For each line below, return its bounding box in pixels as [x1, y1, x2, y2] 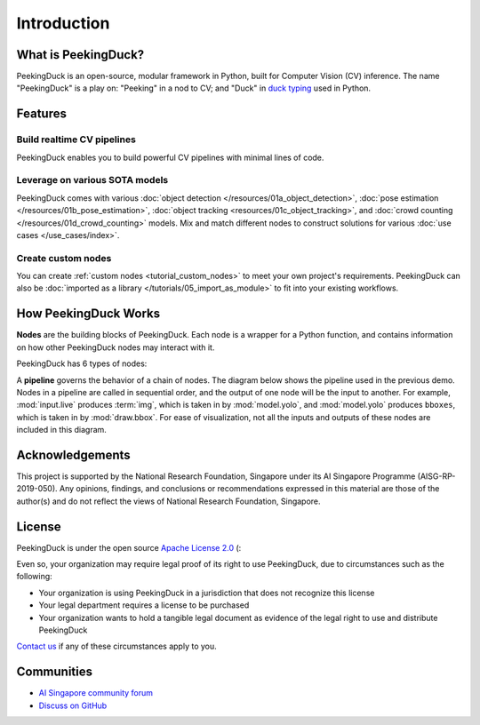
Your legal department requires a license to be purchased [38, 600, 250, 610]
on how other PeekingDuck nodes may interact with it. [16, 342, 215, 353]
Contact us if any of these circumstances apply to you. [16, 641, 217, 652]
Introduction [16, 13, 110, 33]
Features [16, 107, 67, 122]
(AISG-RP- [417, 471, 456, 482]
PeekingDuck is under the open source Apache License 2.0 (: [16, 542, 242, 553]
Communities [16, 665, 93, 680]
